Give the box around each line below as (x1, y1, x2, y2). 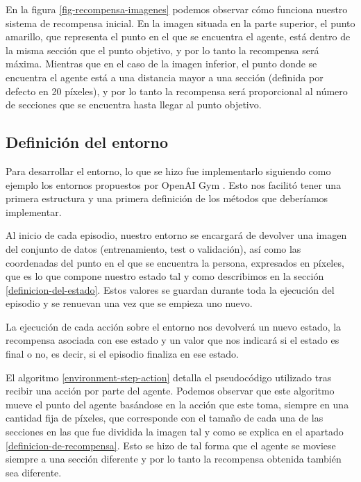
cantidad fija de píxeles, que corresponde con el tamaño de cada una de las (6, 410, 324, 425)
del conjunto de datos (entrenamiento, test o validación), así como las (6, 241, 301, 256)
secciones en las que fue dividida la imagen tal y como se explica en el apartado (6, 424, 344, 439)
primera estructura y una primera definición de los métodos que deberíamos (6, 191, 328, 206)
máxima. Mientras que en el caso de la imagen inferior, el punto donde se (6, 56, 317, 71)
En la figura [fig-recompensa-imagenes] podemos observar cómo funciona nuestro (6, 2, 348, 16)
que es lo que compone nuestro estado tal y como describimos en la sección (6, 269, 324, 283)
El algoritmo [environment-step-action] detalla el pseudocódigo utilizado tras (6, 369, 332, 384)
